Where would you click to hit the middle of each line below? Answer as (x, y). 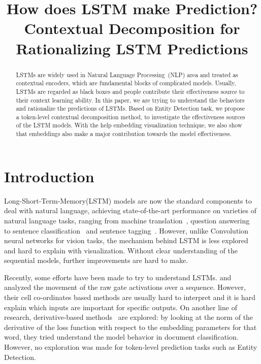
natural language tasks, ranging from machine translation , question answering (127, 220)
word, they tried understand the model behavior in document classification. (121, 337)
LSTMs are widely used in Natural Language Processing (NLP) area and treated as (127, 74)
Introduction (49, 176)
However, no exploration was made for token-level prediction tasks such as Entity (131, 347)
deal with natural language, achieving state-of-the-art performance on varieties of (130, 210)
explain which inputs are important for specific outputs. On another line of (121, 307)
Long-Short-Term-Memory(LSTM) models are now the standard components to (128, 200)
